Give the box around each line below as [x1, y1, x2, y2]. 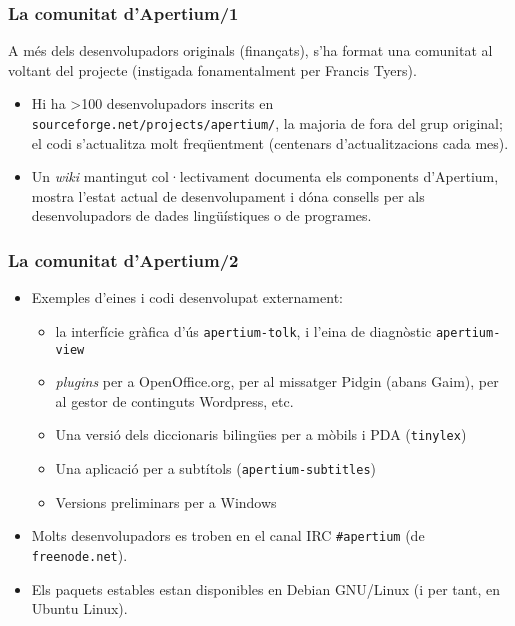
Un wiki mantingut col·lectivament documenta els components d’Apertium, [31, 166, 499, 187]
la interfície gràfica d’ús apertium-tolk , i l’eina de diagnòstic [55, 320, 432, 341]
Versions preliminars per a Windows [55, 491, 277, 512]
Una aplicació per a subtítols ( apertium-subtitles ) [55, 458, 376, 478]
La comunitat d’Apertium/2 [8, 247, 239, 272]
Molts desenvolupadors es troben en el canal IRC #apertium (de [31, 525, 425, 546]
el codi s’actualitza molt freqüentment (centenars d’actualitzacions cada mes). [31, 132, 509, 153]
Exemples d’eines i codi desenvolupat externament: [31, 287, 343, 308]
